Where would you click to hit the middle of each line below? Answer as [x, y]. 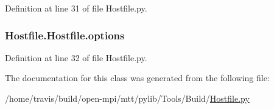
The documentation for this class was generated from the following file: [137, 78]
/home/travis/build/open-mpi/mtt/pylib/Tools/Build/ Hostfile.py [127, 98]
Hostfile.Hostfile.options [65, 35]
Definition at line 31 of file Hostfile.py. [76, 8]
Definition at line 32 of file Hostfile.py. [76, 57]
